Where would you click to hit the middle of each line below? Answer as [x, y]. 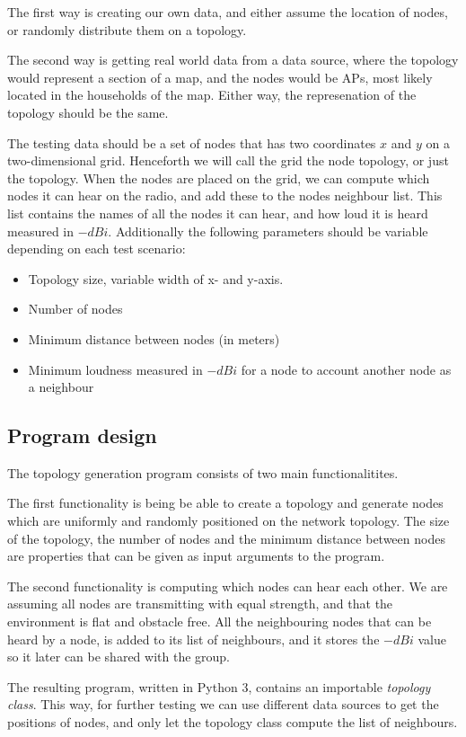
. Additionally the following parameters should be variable [268, 231]
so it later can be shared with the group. [119, 657]
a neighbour [61, 387]
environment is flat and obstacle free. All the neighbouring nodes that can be [220, 622]
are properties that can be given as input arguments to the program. [196, 556]
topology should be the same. [88, 112]
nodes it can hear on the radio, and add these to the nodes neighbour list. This [225, 195]
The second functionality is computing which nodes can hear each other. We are [228, 586]
